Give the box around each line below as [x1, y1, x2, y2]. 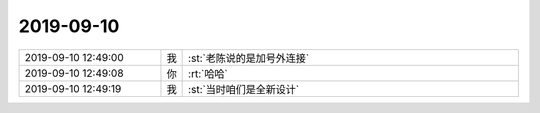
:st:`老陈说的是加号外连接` [188, 51, 310, 65]
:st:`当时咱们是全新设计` [188, 82, 300, 96]
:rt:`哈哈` [188, 66, 229, 80]
